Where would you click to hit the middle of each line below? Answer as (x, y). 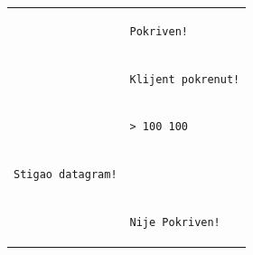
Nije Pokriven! (175, 223)
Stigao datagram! (66, 175)
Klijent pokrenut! (185, 79)
